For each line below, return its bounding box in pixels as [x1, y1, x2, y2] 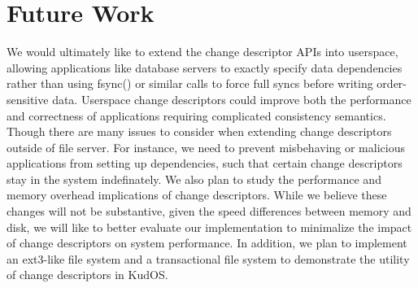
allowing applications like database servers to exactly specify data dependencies [7, 59, 403, 76]
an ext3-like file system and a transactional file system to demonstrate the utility [7, 250, 410, 267]
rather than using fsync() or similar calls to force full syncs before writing [7, 75, 373, 92]
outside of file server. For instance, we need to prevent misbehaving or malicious [7, 138, 405, 155]
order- [377, 75, 407, 92]
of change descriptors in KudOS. [7, 266, 168, 283]
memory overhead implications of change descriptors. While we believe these [7, 186, 387, 203]
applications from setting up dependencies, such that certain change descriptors [7, 155, 403, 172]
